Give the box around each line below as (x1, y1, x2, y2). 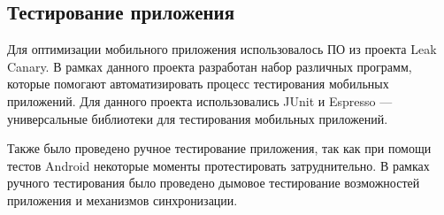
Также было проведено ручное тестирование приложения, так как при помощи (7, 139, 432, 157)
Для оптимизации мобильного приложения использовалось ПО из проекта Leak (7, 40, 437, 58)
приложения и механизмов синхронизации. (7, 190, 238, 209)
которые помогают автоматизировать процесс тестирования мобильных (7, 74, 389, 93)
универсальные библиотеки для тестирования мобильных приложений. (7, 109, 388, 127)
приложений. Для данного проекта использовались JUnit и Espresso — (7, 91, 393, 110)
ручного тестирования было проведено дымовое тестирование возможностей (7, 173, 420, 192)
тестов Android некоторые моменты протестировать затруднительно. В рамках (7, 156, 430, 174)
